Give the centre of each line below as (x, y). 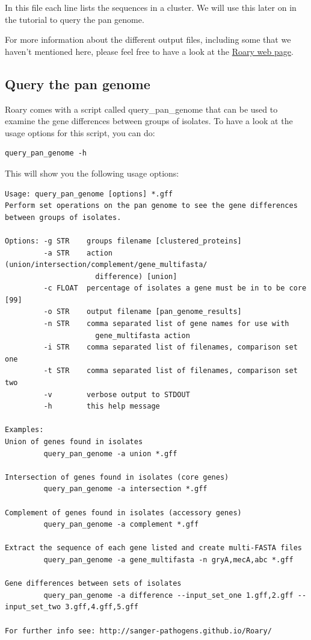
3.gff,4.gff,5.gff (102, 607)
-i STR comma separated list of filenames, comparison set (171, 347)
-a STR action (78, 253)
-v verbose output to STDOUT (117, 394)
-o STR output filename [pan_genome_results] (143, 312)
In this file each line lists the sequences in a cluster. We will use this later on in (151, 7)
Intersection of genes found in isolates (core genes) (117, 477)
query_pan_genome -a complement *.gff (121, 525)
